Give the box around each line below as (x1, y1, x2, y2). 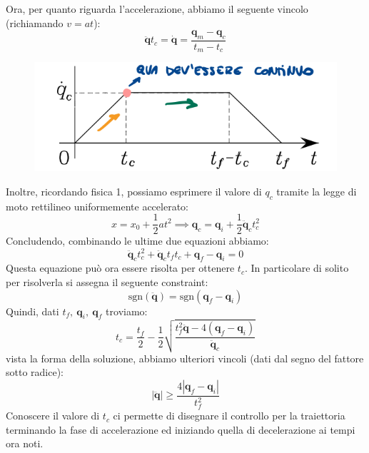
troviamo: (106, 303, 148, 318)
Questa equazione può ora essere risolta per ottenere (6, 260, 235, 275)
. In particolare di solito (244, 260, 349, 275)
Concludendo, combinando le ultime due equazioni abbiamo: (6, 233, 269, 248)
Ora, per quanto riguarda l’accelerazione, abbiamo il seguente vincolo (6, 1, 308, 16)
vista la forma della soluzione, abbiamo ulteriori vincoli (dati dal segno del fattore (6, 350, 364, 365)
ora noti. (6, 436, 44, 451)
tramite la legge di (276, 183, 357, 198)
